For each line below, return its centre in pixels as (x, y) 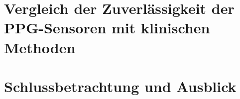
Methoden (40, 47)
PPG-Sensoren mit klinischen (107, 28)
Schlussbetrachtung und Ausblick (120, 86)
